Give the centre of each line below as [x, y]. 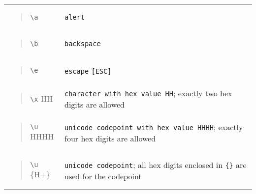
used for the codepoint [103, 176]
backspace [83, 44]
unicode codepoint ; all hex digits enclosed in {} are [156, 165]
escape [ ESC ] [88, 71]
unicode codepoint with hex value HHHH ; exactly [154, 127]
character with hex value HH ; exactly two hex [148, 93]
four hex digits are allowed [110, 138]
